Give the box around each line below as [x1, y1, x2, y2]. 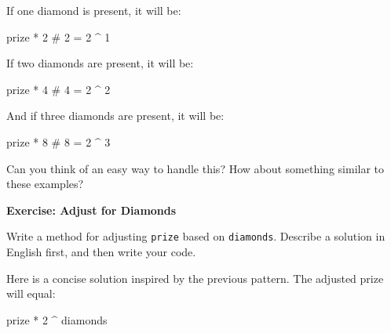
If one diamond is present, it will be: [6, 2, 181, 18]
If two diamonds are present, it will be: [6, 55, 194, 71]
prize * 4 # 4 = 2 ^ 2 [6, 81, 111, 97]
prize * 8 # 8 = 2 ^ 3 [6, 133, 111, 150]
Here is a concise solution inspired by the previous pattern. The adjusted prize [6, 270, 384, 286]
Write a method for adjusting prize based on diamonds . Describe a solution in [6, 228, 386, 244]
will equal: [6, 285, 56, 302]
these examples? [6, 176, 84, 192]
